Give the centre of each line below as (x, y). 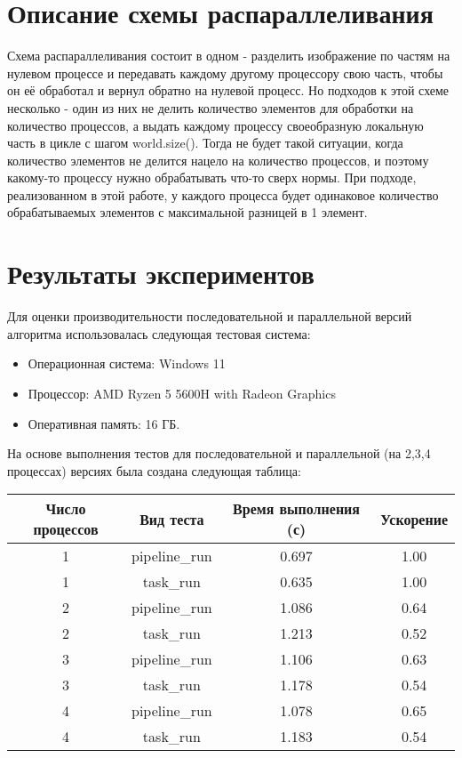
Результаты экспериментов (161, 274)
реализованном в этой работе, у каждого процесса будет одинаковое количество (223, 194)
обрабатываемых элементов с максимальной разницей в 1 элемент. (187, 212)
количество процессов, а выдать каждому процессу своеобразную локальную (215, 125)
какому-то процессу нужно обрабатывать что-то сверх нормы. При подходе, (212, 177)
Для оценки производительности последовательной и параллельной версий (210, 316)
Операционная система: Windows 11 (127, 363)
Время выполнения (296, 509)
